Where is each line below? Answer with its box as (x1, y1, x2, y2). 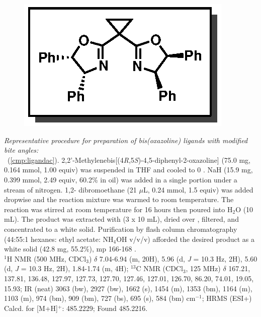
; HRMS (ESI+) (202, 293, 252, 303)
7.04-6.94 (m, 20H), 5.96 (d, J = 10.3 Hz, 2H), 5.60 (99, 253, 257, 264)
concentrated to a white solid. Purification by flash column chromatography (4, 223, 237, 234)
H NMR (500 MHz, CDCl (7, 253, 86, 264)
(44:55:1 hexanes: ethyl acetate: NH (4, 233, 114, 244)
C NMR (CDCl (136, 263, 183, 274)
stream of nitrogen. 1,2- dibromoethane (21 (4, 184, 137, 195)
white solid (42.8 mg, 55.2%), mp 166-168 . (4, 243, 136, 254)
